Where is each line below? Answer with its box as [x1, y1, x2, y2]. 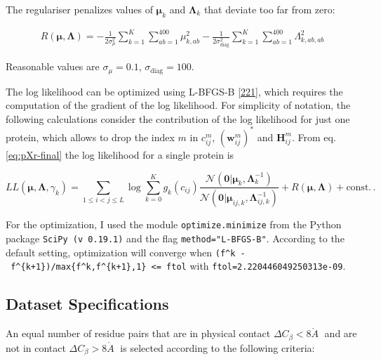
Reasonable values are [6, 59, 100, 74]
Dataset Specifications [6, 293, 169, 315]
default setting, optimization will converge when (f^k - [6, 244, 246, 259]
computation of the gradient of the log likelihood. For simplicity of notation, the [6, 98, 351, 112]
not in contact [6, 340, 66, 355]
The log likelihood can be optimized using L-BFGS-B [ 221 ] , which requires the [6, 84, 343, 98]
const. [346, 182, 372, 192]
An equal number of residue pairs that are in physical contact [6, 326, 271, 341]
